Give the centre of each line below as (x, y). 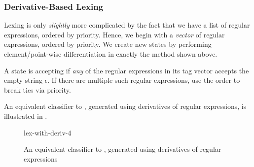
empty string (23, 80)
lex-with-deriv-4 (48, 132)
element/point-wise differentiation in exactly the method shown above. (111, 54)
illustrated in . (26, 116)
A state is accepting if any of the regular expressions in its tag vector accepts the (127, 70)
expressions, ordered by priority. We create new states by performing (108, 44)
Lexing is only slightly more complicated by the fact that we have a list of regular (127, 25)
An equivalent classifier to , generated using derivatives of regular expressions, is (125, 106)
